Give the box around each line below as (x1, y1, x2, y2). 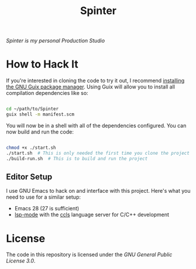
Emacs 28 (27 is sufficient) (14, 205, 80, 212)
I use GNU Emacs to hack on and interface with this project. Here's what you (6, 188, 191, 195)
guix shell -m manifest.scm (6, 111, 75, 117)
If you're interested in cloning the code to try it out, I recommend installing (6, 77, 185, 84)
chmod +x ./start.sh (6, 145, 57, 151)
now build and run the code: (6, 128, 74, 135)
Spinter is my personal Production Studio (6, 37, 105, 45)
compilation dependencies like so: (6, 90, 89, 97)
